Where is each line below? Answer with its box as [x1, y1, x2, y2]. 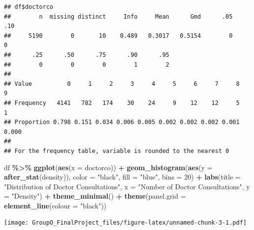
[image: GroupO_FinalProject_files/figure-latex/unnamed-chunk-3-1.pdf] [4, 219, 247, 227]
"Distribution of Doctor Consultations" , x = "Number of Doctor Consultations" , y [4, 181, 250, 191]
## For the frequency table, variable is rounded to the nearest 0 [4, 147, 229, 154]
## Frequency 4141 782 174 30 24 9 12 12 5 [4, 99, 240, 106]
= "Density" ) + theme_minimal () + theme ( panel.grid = [4, 191, 186, 201]
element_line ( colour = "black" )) [4, 200, 107, 210]
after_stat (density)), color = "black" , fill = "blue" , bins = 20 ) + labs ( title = [4, 172, 241, 182]
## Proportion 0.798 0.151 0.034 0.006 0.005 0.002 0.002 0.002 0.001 [4, 119, 240, 126]
